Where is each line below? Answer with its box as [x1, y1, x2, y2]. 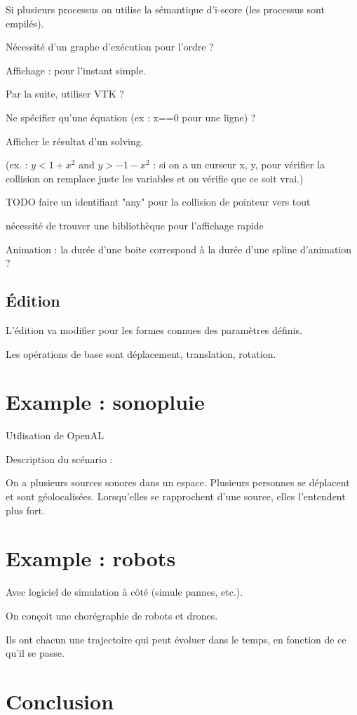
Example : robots [6, 544, 176, 573]
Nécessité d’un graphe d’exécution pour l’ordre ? [6, 39, 214, 54]
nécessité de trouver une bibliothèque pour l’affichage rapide [6, 218, 264, 232]
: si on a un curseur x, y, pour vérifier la [153, 157, 325, 172]
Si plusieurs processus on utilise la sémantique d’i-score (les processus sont [6, 2, 325, 16]
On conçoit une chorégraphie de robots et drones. [6, 608, 218, 622]
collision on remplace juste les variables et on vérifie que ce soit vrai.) [6, 171, 304, 185]
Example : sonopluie [6, 387, 205, 416]
